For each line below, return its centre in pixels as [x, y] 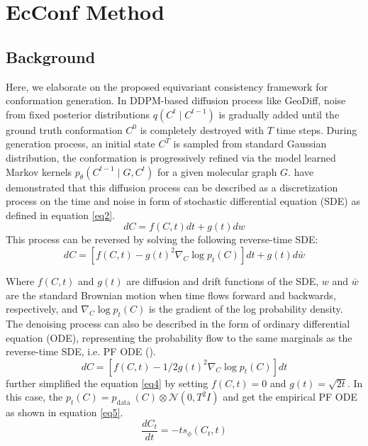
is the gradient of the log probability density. [246, 309]
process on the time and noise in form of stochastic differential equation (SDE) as [183, 201]
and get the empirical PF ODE [290, 397]
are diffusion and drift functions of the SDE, [223, 280]
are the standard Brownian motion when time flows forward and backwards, [171, 295]
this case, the [34, 397]
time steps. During [317, 129]
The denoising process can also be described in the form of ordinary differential [178, 323]
